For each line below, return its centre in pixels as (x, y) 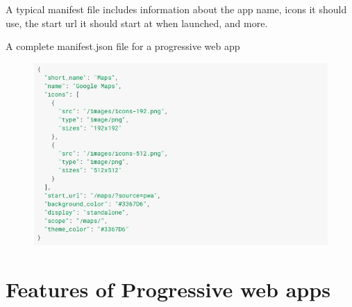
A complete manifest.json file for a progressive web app (123, 46)
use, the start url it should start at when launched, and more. (137, 23)
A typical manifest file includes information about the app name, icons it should (176, 9)
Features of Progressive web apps (168, 289)
